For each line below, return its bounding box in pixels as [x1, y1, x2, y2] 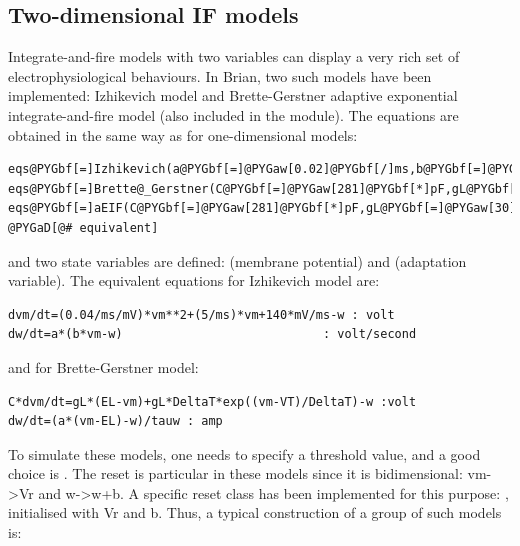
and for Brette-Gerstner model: [8, 356, 199, 377]
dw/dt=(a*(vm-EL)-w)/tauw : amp [8, 414, 223, 429]
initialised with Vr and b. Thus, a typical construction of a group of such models [8, 502, 502, 523]
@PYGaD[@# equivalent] [8, 220, 159, 235]
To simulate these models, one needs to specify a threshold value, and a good [8, 443, 481, 464]
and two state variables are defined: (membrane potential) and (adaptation [8, 250, 467, 271]
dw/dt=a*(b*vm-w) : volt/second [8, 327, 417, 342]
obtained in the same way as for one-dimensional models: [8, 124, 358, 145]
